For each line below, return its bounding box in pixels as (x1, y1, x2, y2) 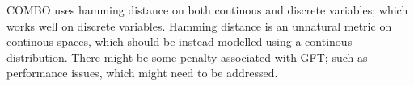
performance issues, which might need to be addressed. (6, 64, 278, 81)
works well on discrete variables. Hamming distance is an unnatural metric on (6, 17, 392, 34)
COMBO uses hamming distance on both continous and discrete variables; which (6, 2, 408, 18)
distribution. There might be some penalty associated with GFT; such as (6, 48, 368, 65)
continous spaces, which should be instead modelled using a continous (6, 33, 353, 50)
